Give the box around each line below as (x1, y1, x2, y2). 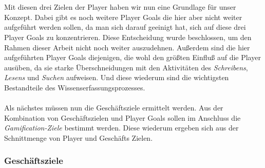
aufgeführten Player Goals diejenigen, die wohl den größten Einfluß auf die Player (4, 52, 261, 63)
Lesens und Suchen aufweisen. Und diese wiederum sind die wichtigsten (4, 72, 229, 83)
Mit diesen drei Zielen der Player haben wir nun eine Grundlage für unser (4, 2, 236, 12)
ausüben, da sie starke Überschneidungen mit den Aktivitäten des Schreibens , (4, 62, 248, 72)
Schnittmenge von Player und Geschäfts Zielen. (4, 132, 153, 143)
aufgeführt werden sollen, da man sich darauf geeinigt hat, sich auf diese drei (4, 22, 246, 32)
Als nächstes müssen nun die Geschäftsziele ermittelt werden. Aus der (4, 102, 223, 113)
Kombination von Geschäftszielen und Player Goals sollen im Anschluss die (4, 112, 241, 123)
